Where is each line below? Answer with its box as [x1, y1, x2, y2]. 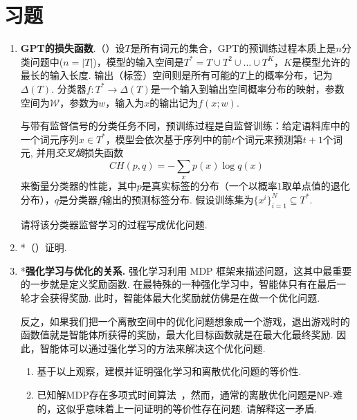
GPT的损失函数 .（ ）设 [20, 41, 125, 55]
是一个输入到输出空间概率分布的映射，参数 [150, 81, 345, 95]
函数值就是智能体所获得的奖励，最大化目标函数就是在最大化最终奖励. [20, 327, 333, 342]
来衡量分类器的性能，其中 [20, 179, 137, 193]
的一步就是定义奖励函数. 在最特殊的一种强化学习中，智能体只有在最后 [20, 277, 337, 291]
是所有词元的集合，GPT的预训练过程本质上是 [130, 41, 336, 55]
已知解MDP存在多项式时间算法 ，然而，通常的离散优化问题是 [37, 387, 317, 401]
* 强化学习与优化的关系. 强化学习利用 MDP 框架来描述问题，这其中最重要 [20, 263, 352, 277]
